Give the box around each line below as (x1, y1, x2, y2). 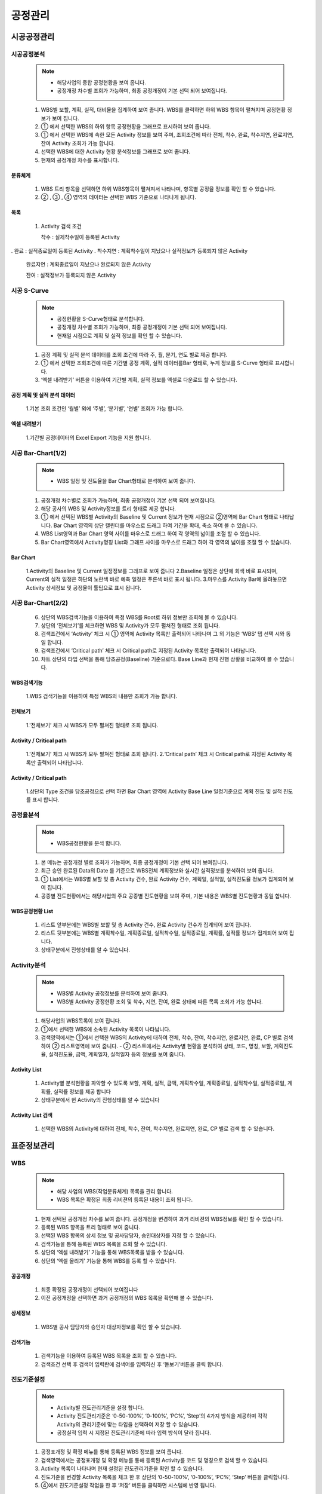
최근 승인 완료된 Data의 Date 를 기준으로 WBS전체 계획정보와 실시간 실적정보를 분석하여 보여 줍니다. (41, 867, 274, 874)
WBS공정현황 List (11, 907, 54, 914)
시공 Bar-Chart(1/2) (11, 449, 67, 457)
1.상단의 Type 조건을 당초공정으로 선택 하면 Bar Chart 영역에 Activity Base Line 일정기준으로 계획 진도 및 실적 (26, 788, 283, 795)
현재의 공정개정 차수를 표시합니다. (41, 156, 119, 164)
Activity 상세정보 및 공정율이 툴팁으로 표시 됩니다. (26, 584, 142, 591)
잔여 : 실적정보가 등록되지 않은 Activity (26, 272, 116, 279)
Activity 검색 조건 (41, 222, 82, 229)
